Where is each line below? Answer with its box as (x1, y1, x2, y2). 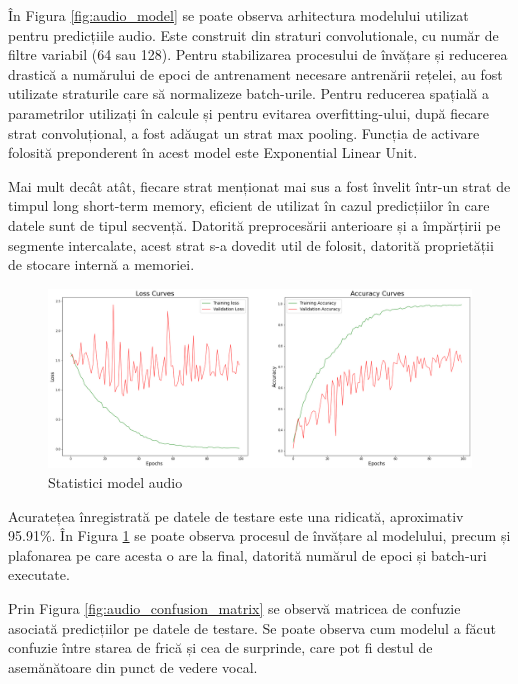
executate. (8, 564, 70, 585)
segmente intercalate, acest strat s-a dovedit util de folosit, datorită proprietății (8, 234, 494, 255)
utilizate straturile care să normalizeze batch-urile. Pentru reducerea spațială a (8, 83, 489, 104)
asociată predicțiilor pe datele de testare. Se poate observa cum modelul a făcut (8, 617, 497, 638)
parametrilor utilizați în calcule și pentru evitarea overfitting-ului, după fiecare (8, 102, 490, 123)
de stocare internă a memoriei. (8, 254, 195, 275)
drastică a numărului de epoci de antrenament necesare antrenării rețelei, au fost (8, 63, 503, 84)
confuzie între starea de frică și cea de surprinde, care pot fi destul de (8, 637, 433, 658)
